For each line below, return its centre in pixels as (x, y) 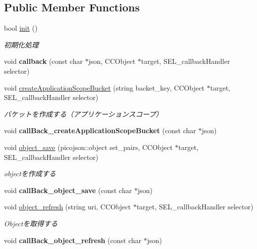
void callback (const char (44, 61)
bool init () (21, 28)
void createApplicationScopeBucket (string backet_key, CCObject (104, 87)
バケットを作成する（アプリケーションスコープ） (83, 114)
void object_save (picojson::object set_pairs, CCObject (88, 147)
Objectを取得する (31, 223)
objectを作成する (30, 174)
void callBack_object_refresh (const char (73, 240)
